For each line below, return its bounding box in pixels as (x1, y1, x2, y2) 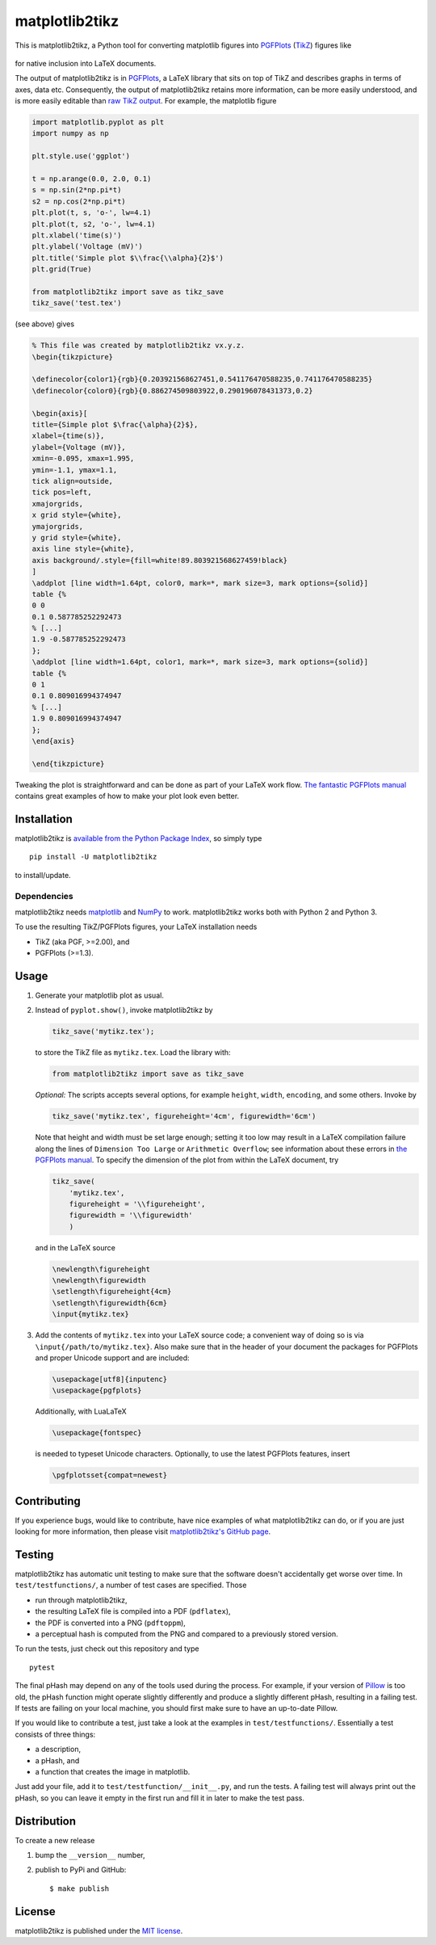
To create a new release (15, 1835, 95, 1845)
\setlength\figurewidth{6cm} (52, 1298, 168, 1308)
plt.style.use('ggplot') (31, 152, 131, 161)
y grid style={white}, (31, 533, 122, 542)
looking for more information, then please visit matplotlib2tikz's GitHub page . (15, 1527, 271, 1536)
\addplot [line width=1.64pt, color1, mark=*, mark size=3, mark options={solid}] (31, 657, 369, 666)
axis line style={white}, (31, 544, 135, 553)
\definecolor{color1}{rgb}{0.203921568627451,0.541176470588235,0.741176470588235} (31, 375, 373, 384)
